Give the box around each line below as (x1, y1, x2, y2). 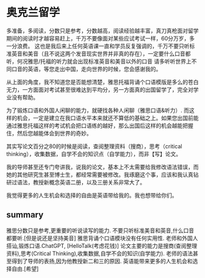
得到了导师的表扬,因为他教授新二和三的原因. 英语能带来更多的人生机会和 (11, 257, 193, 265)
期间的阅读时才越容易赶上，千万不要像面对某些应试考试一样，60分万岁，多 (6, 34, 195, 42)
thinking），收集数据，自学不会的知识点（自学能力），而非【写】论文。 (6, 150, 182, 157)
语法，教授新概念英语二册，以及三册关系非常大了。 (16, 178, 145, 186)
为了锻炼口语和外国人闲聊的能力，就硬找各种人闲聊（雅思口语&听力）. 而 (6, 107, 189, 114)
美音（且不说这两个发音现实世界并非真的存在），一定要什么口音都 (27, 50, 191, 57)
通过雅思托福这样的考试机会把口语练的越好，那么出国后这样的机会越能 (6, 122, 183, 129)
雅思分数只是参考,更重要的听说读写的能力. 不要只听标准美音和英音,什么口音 (6, 227, 195, 234)
